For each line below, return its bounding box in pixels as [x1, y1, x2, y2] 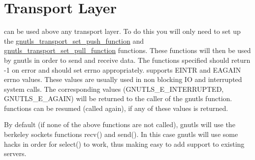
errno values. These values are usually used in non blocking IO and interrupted [4, 74, 242, 84]
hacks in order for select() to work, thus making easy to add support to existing [4, 138, 245, 149]
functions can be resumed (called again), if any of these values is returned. [4, 103, 228, 113]
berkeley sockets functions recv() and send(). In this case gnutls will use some [4, 129, 238, 139]
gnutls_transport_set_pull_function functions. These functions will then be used [4, 45, 251, 55]
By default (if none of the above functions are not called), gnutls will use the [4, 119, 235, 130]
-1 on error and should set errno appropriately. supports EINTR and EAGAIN [4, 64, 241, 75]
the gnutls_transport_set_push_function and [4, 35, 144, 46]
